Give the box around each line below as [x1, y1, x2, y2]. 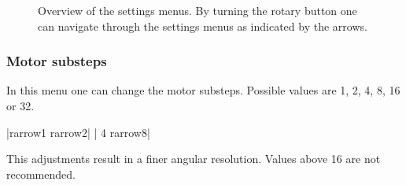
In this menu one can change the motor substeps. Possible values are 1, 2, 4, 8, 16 [6, 82, 400, 98]
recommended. [6, 165, 76, 182]
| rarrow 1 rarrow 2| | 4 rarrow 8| [6, 124, 150, 140]
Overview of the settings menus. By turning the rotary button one [38, 2, 357, 18]
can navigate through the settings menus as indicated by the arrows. [38, 17, 367, 34]
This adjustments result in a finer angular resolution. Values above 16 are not [6, 150, 381, 167]
